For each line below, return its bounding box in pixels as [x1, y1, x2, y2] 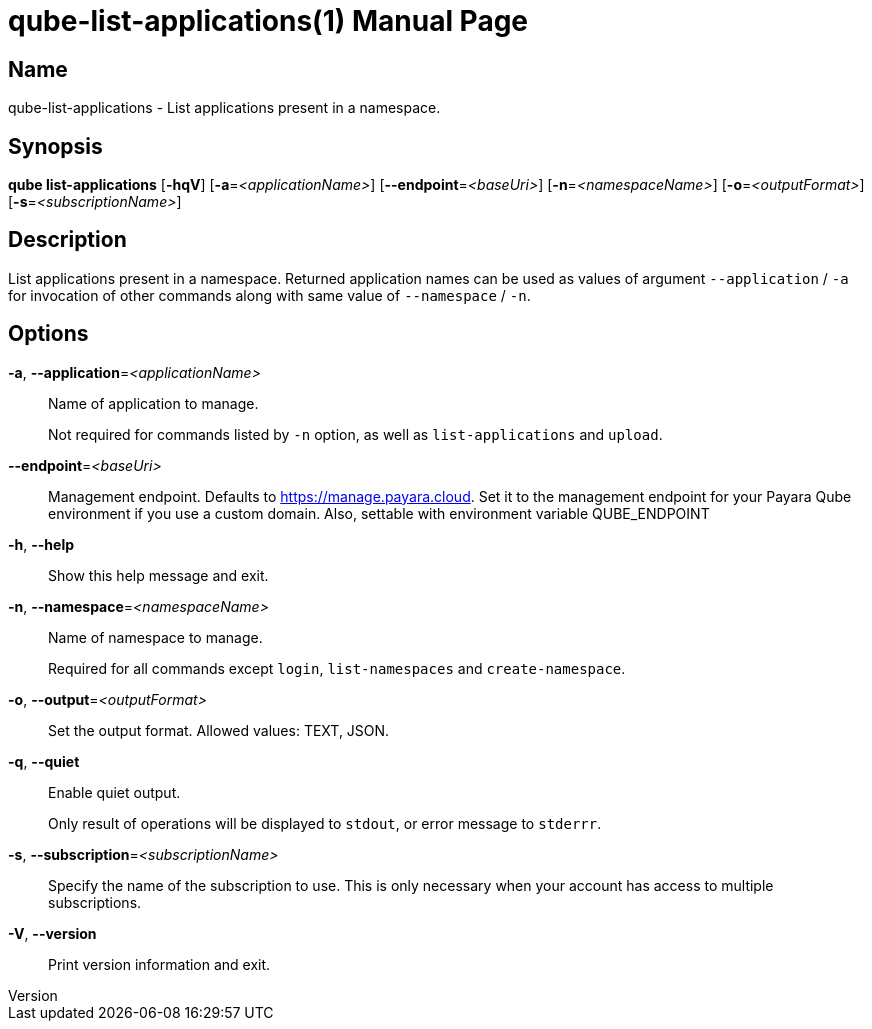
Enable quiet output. [48, 783, 181, 801]
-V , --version [8, 924, 97, 942]
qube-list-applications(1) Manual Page [8, 4, 529, 38]
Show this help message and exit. [48, 566, 269, 584]
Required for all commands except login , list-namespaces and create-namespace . [48, 659, 626, 677]
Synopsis [8, 133, 103, 159]
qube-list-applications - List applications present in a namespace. [8, 99, 441, 117]
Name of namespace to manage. [48, 628, 263, 646]
